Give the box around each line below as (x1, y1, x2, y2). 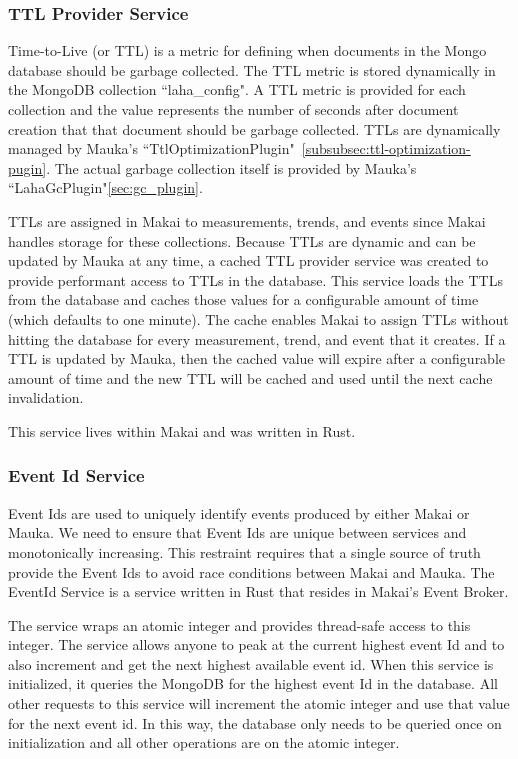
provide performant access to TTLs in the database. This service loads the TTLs (8, 269, 503, 290)
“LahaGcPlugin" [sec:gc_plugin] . (8, 177, 203, 198)
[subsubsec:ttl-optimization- (301, 138, 471, 159)
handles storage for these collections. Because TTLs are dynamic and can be (8, 230, 476, 251)
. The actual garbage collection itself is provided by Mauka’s (46, 157, 417, 178)
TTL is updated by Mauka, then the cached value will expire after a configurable (8, 348, 506, 369)
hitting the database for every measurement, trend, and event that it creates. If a (8, 328, 506, 349)
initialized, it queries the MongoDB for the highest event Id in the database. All (8, 673, 498, 694)
